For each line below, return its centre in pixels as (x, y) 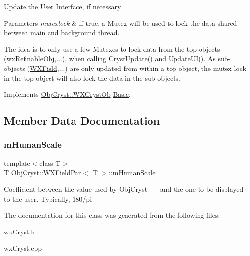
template (17, 163)
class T (50, 163)
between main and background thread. (62, 33)
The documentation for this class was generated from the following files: (112, 215)
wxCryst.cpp (23, 248)
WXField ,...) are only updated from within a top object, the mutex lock (138, 68)
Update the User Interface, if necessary (62, 6)
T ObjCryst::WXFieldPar (43, 173)
